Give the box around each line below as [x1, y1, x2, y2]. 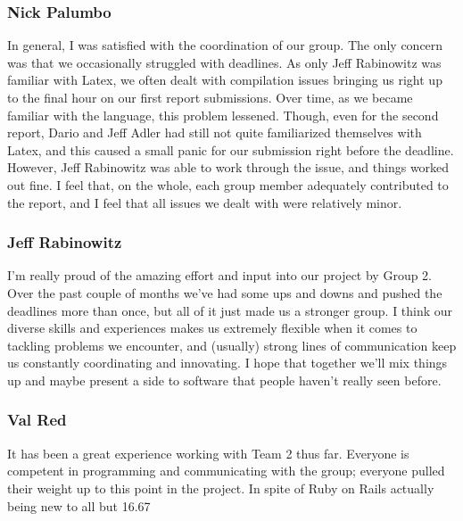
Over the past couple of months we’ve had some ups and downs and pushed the [7, 283, 442, 302]
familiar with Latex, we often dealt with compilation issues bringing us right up [7, 70, 442, 89]
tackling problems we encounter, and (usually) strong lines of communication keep [7, 335, 457, 354]
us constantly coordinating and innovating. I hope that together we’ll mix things [7, 353, 448, 372]
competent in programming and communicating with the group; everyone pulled [7, 461, 445, 480]
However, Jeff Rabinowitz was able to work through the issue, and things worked [7, 158, 450, 177]
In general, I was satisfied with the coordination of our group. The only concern [7, 36, 443, 54]
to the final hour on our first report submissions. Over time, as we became [7, 88, 413, 106]
